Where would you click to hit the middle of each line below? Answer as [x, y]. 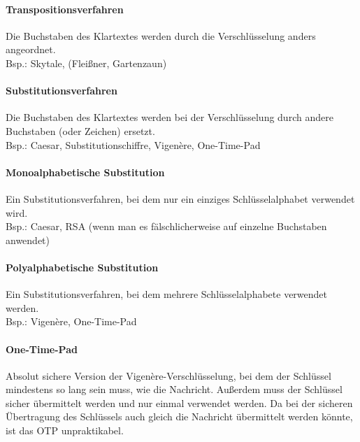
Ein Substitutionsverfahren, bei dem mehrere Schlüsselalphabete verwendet [167, 294]
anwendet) [28, 240]
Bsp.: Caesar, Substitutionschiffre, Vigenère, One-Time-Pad [133, 144]
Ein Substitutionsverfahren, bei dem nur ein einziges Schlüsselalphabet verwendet [180, 198]
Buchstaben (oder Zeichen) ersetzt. [80, 130]
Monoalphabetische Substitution [85, 172]
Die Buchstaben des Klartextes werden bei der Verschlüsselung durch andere [170, 117]
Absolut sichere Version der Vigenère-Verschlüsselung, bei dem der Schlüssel [168, 375]
